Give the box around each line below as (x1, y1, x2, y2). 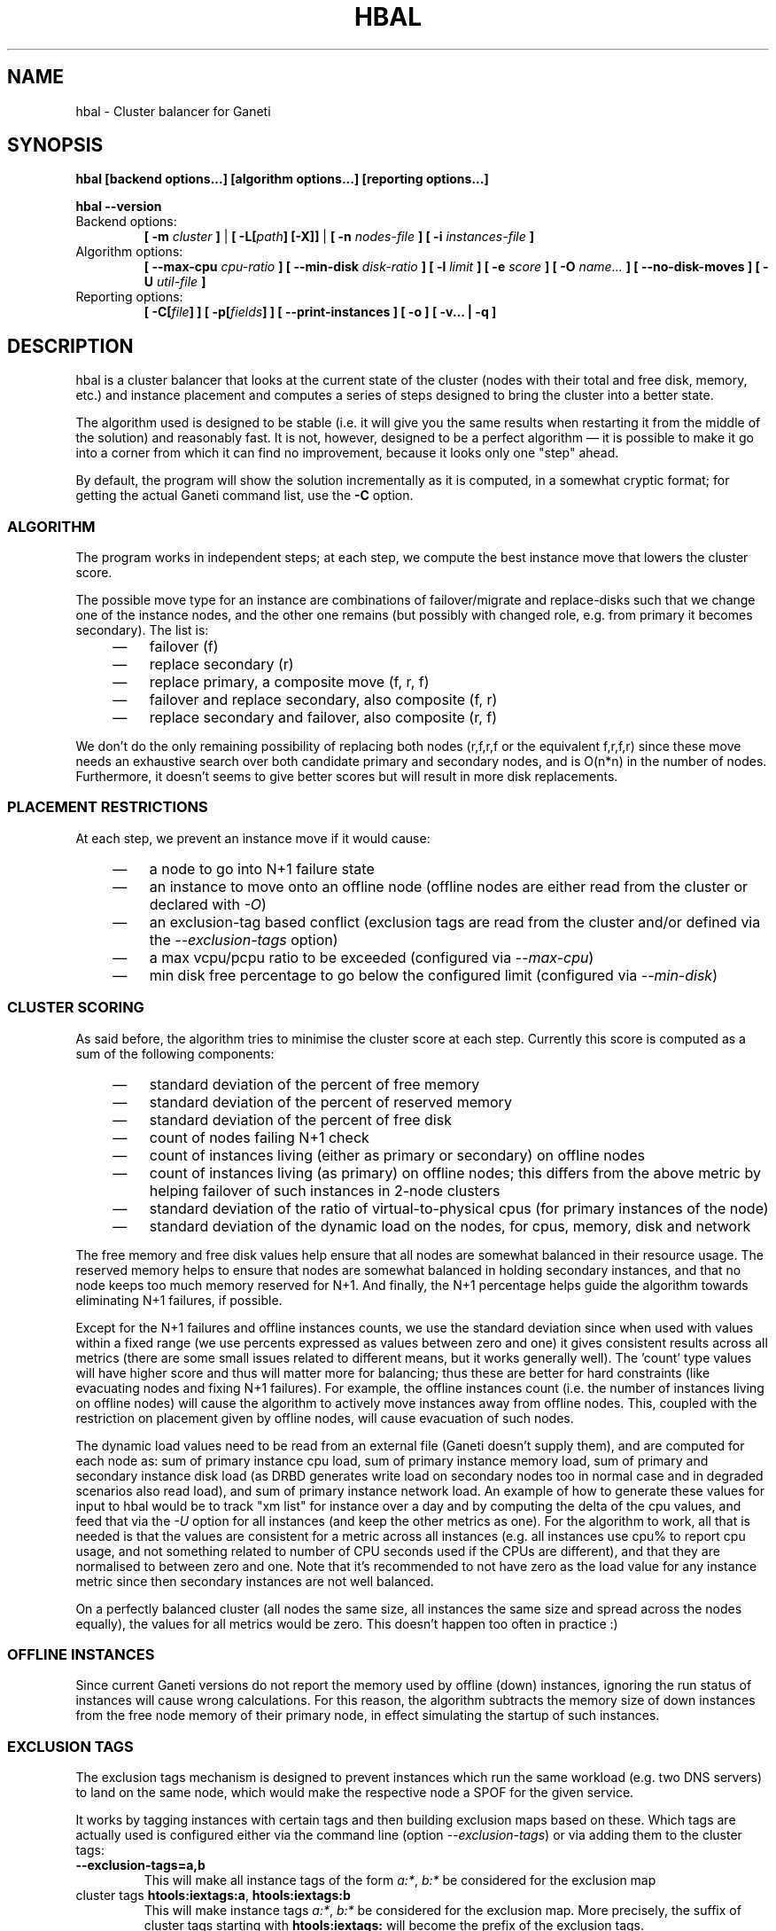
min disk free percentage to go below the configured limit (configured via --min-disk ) (149, 965, 718, 984)
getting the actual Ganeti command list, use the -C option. (75, 488, 414, 504)
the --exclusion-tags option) (149, 930, 338, 949)
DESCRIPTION (7, 334, 134, 357)
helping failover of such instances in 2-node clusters (149, 1181, 501, 1200)
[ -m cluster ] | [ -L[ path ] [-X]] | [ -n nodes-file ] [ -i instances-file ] (144, 229, 534, 245)
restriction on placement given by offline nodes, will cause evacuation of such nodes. (75, 1410, 574, 1426)
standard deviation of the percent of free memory (149, 1075, 480, 1093)
